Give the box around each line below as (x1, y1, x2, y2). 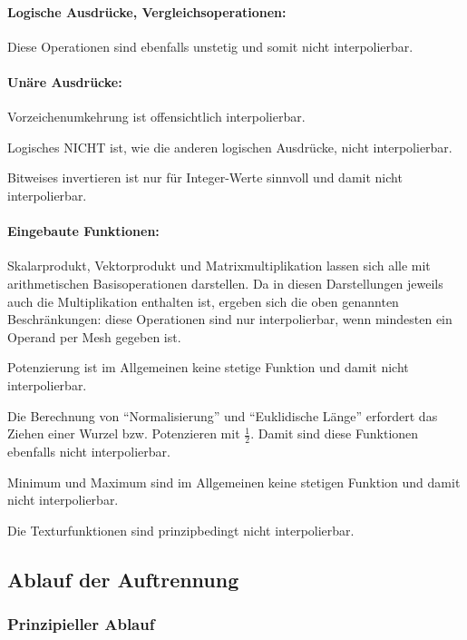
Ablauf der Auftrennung (7, 565, 239, 593)
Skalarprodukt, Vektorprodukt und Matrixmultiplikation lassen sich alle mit (7, 256, 431, 275)
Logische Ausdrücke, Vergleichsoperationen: (7, 2, 287, 21)
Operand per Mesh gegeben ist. (7, 327, 181, 346)
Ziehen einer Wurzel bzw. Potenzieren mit (7, 424, 240, 443)
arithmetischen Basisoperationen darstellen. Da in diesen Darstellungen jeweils (7, 273, 443, 292)
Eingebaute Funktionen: (7, 222, 160, 241)
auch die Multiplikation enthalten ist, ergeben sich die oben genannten (7, 291, 399, 310)
